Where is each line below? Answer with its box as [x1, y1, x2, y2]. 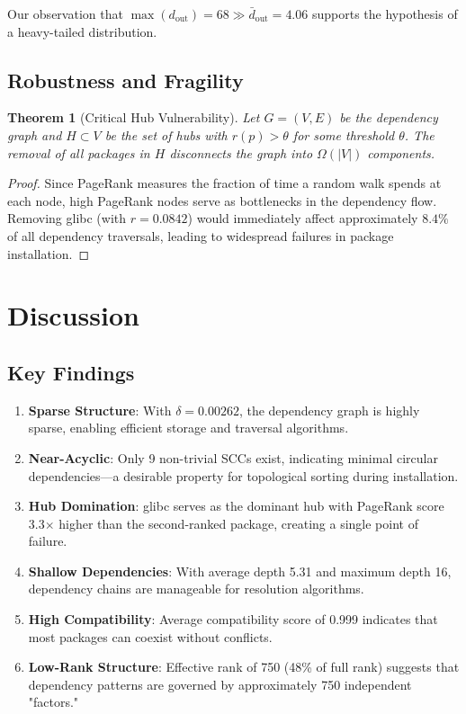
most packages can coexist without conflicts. [28, 627, 273, 646]
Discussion [7, 297, 139, 334]
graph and [7, 125, 62, 144]
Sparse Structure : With [28, 400, 172, 419]
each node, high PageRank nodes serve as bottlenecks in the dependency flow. [7, 191, 437, 210]
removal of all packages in [7, 143, 150, 162]
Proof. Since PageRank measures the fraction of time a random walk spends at [7, 174, 442, 192]
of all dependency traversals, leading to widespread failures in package [7, 226, 394, 245]
